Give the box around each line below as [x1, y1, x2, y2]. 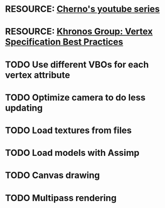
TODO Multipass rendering [5, 192, 117, 204]
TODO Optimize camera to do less [5, 92, 146, 103]
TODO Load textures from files [5, 124, 132, 136]
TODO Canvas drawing [5, 170, 100, 181]
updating [5, 102, 43, 114]
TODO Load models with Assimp [5, 148, 140, 158]
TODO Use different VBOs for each [5, 59, 149, 70]
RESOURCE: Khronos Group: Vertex [5, 26, 153, 37]
